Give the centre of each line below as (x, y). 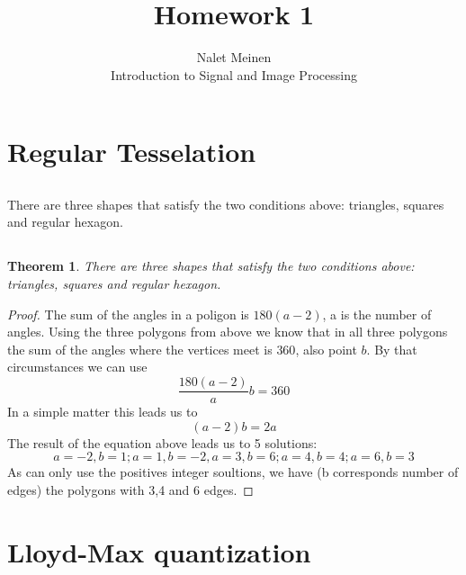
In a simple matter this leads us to (103, 412)
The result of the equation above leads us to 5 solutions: (162, 442)
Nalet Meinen (234, 57)
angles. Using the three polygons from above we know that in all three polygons (228, 332)
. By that (392, 349)
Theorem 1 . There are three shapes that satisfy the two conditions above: (211, 266)
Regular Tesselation (132, 152)
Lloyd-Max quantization (159, 551)
